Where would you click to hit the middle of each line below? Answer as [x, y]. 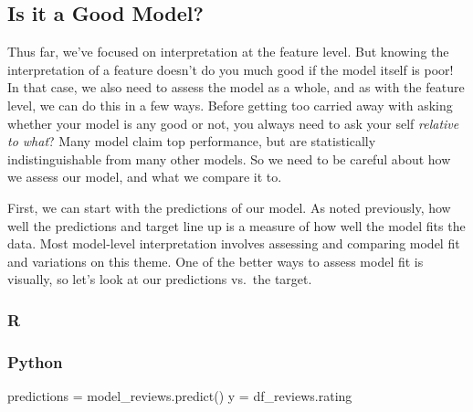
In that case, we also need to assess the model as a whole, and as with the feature [236, 87]
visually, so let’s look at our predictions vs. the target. [160, 279]
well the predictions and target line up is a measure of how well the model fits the [236, 225]
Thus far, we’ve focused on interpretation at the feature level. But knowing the [228, 52]
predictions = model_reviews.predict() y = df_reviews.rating [180, 395]
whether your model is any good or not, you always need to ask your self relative [233, 123]
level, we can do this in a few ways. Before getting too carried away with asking [230, 105]
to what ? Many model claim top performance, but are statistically [192, 141]
